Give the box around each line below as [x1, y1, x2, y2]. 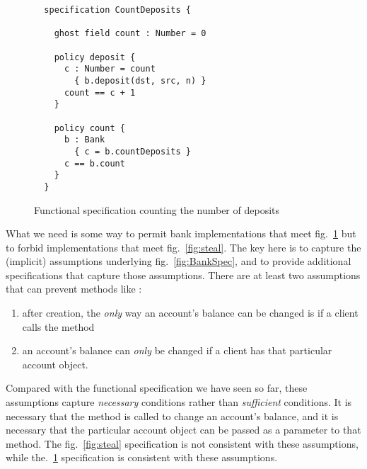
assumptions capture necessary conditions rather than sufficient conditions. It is [6, 395, 352, 409]
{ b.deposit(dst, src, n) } [74, 75, 206, 86]
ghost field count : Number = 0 [54, 28, 206, 39]
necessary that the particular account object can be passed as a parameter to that [6, 422, 361, 437]
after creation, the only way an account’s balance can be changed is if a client [22, 305, 359, 320]
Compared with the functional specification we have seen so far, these [6, 380, 308, 395]
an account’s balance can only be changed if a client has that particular [22, 343, 332, 358]
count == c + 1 [64, 87, 136, 98]
